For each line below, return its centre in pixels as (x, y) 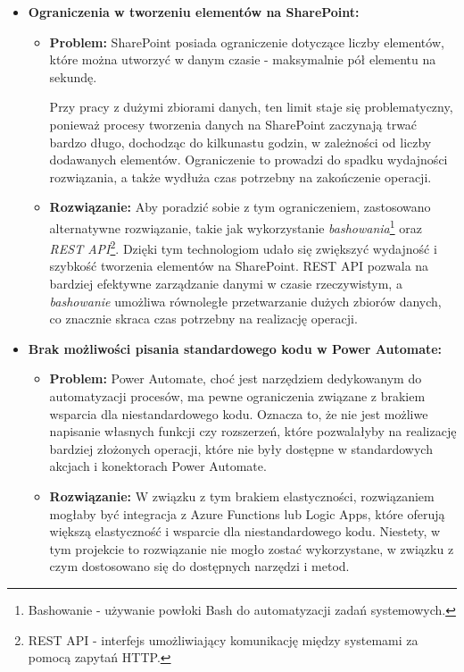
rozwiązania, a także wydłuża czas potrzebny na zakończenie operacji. (240, 176)
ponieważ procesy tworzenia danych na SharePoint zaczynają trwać (233, 124)
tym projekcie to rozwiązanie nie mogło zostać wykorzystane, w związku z (252, 548)
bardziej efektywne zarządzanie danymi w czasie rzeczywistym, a (226, 284)
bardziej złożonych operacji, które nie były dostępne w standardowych (241, 448)
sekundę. (73, 76)
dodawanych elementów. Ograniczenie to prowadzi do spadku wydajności (249, 160)
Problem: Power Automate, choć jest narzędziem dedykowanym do (236, 378)
